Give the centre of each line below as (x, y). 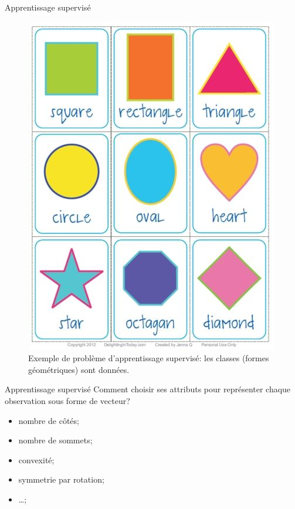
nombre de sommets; (55, 440)
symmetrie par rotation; (61, 479)
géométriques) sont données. (79, 369)
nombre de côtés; (49, 420)
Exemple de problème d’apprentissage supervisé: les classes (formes (149, 358)
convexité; (36, 459)
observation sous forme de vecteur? (67, 400)
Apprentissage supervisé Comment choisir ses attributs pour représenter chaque (148, 389)
